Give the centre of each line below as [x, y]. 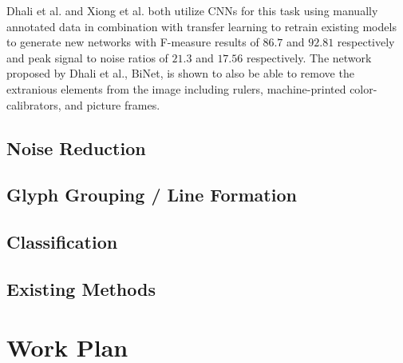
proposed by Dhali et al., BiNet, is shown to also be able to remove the [180, 73]
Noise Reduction [76, 148]
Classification [62, 242]
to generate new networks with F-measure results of [133, 42]
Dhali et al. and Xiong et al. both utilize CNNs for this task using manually [192, 10]
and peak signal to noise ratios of [87, 57]
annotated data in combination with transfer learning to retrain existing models [201, 26]
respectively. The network [309, 57]
